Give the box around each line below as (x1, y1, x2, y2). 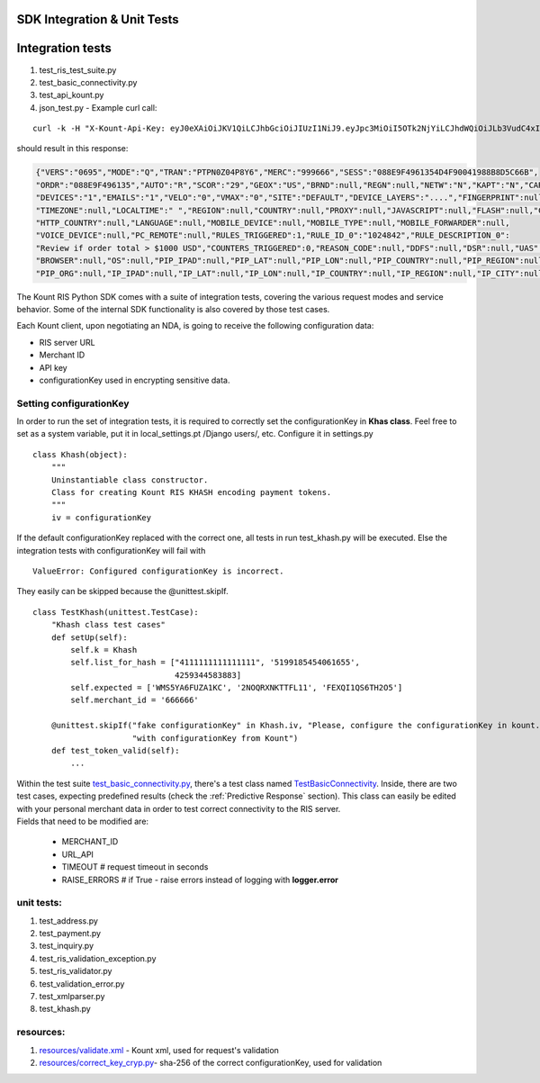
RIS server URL (39, 337, 96, 347)
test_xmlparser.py (39, 991, 105, 1002)
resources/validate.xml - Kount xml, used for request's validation (39, 1044, 279, 1055)
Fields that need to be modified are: (16, 816, 148, 826)
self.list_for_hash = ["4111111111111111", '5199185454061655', (70, 657, 360, 668)
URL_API (61, 849, 94, 860)
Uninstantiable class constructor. (50, 474, 209, 485)
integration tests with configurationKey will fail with (16, 545, 206, 555)
